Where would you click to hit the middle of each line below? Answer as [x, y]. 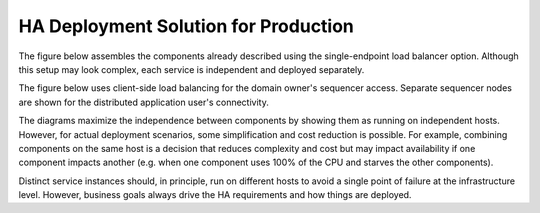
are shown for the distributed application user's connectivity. [143, 102]
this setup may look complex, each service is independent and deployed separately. [191, 69]
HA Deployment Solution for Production [186, 26]
